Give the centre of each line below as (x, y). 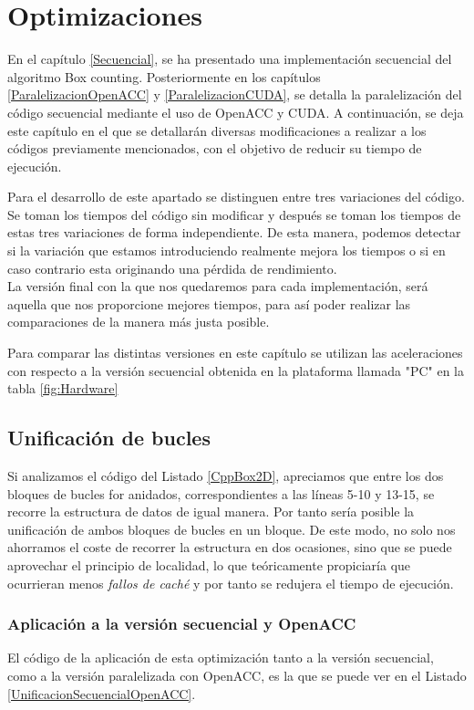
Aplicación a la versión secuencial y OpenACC (182, 624)
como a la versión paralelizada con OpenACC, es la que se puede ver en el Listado (237, 675)
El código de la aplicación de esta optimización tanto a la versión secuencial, (221, 658)
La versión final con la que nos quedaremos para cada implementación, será (218, 286)
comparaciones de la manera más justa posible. (139, 322)
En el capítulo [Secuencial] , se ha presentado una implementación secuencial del (230, 59)
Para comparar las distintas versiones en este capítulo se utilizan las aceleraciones (235, 353)
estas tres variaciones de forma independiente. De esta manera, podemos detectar (234, 232)
